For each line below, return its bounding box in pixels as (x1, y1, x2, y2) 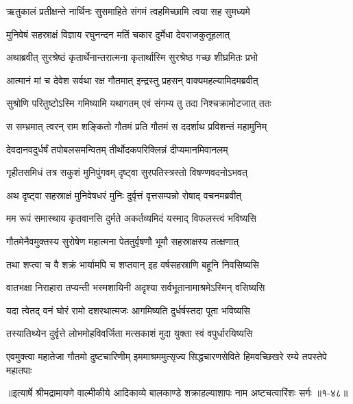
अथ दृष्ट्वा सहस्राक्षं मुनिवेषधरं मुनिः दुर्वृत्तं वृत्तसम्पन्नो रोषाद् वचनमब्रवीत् (6, 188, 242, 202)
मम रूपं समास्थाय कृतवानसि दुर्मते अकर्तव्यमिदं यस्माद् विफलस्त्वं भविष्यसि (6, 211, 256, 225)
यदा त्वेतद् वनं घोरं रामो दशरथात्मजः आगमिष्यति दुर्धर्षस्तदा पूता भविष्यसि (6, 303, 250, 317)
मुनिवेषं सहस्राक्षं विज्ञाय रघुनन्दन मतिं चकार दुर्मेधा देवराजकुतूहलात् (6, 27, 230, 41)
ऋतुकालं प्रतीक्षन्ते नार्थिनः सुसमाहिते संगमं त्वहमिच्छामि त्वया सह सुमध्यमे (6, 4, 250, 18)
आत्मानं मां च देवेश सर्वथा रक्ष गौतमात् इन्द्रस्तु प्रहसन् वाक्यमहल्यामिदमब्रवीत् (6, 73, 258, 87)
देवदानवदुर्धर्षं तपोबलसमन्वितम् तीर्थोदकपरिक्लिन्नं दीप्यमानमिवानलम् (6, 142, 228, 156)
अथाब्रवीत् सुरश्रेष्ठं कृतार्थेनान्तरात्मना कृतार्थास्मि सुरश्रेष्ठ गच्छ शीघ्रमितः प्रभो (6, 50, 258, 64)
